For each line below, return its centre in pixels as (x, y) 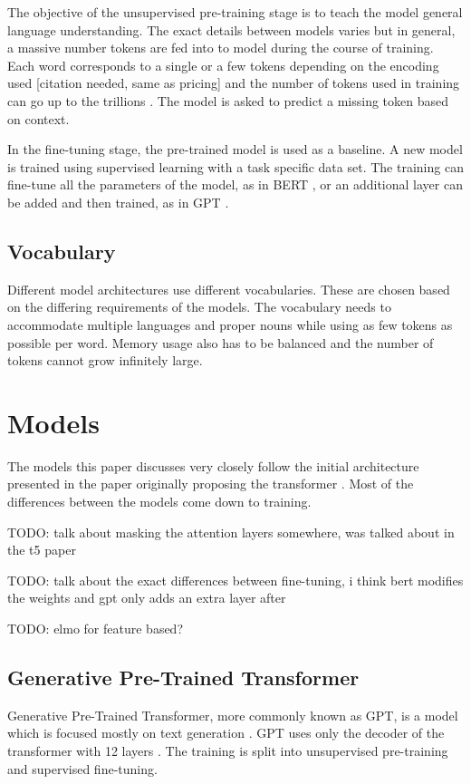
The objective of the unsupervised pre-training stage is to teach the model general (235, 12)
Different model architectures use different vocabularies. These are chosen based (229, 289)
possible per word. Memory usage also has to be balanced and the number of (221, 342)
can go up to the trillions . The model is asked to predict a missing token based (228, 100)
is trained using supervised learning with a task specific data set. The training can (235, 166)
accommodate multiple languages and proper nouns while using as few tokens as (230, 324)
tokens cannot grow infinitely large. (105, 360)
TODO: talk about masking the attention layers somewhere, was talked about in (231, 532)
